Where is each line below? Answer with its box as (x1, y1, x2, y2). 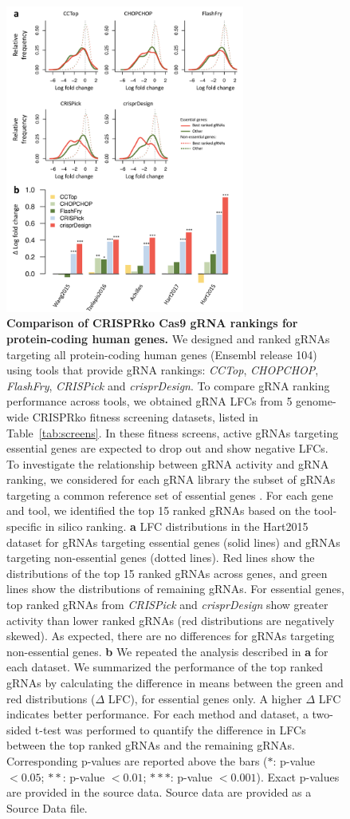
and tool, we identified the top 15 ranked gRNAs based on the (6, 502, 311, 519)
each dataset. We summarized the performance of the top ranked (6, 659, 323, 675)
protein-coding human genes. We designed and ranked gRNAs (6, 330, 330, 346)
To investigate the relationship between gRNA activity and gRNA (6, 455, 329, 472)
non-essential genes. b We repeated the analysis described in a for (6, 643, 328, 659)
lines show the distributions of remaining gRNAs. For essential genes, (6, 580, 344, 597)
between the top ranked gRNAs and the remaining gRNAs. (6, 737, 295, 754)
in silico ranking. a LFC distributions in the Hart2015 (45, 518, 309, 535)
